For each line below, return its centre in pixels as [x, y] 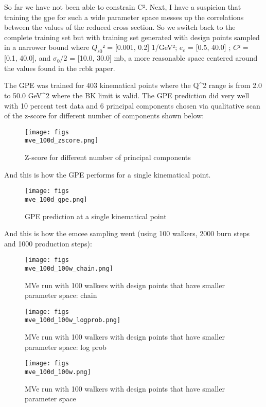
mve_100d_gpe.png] [56, 199]
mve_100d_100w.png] [58, 372]
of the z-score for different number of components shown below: [104, 116]
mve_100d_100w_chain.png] [69, 268]
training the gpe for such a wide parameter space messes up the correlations [124, 17]
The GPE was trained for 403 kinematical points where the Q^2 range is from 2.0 [133, 85]
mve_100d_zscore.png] [62, 141]
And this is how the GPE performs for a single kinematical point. [108, 174]
